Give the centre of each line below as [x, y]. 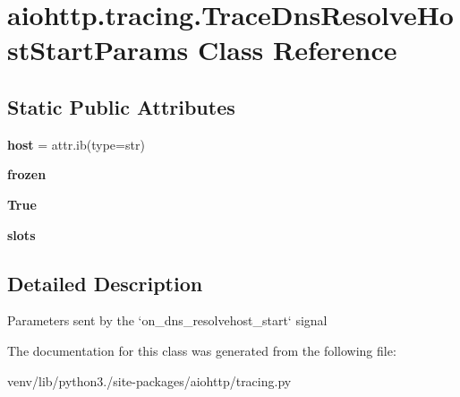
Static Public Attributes [121, 106]
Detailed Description [105, 283]
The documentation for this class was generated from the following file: [202, 350]
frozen [27, 174]
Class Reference [298, 50]
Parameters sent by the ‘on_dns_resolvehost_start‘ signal [167, 320]
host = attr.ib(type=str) [76, 144]
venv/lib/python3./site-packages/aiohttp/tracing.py [149, 380]
